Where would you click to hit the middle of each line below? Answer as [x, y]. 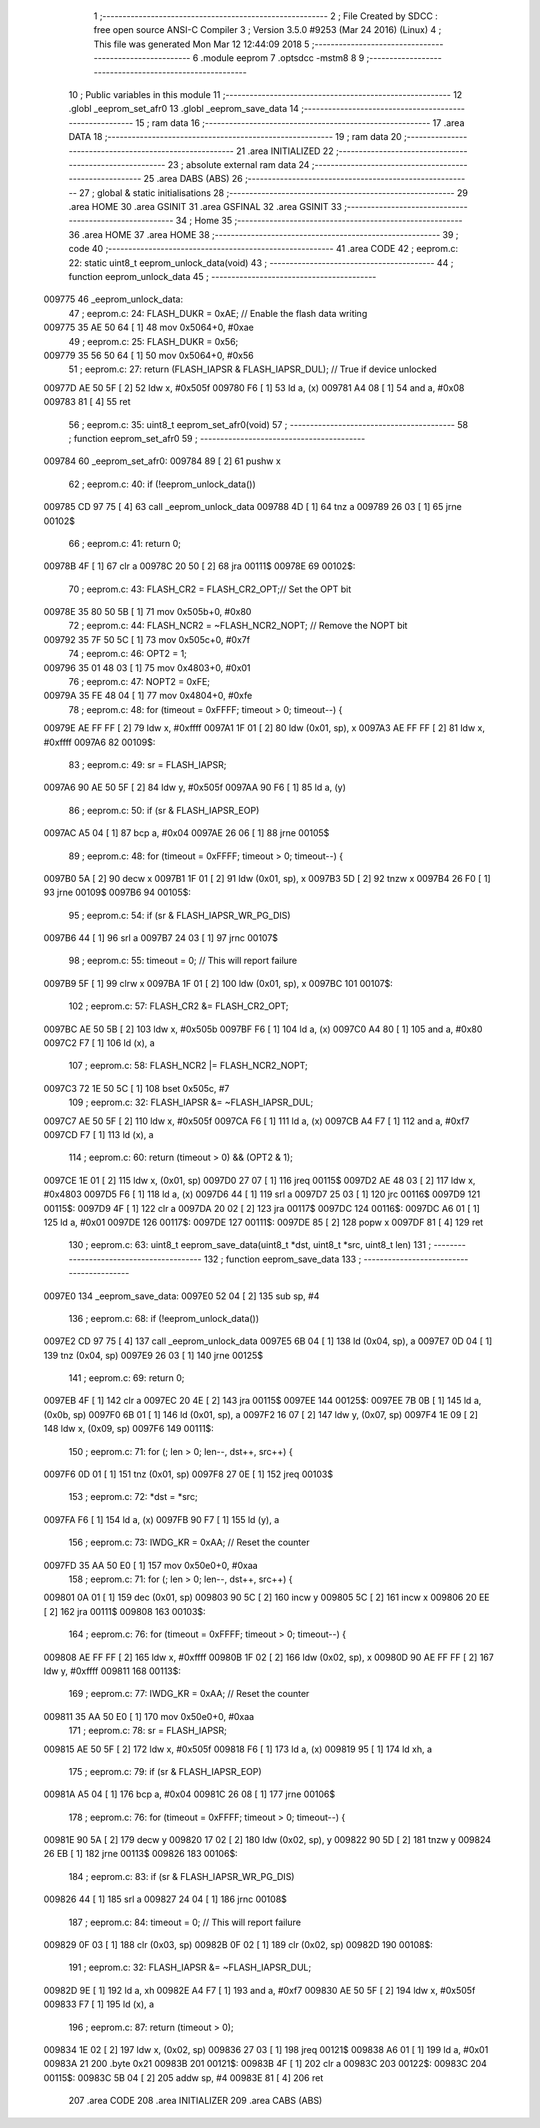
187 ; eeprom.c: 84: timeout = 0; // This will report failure [185, 1922]
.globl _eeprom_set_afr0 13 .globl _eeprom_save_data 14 [184, 109]
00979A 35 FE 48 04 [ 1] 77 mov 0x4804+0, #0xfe [148, 696]
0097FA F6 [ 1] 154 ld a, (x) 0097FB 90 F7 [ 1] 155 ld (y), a [161, 1519]
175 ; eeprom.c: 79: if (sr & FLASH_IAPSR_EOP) [165, 1771]
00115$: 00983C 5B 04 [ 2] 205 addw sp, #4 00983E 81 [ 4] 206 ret [183, 2077]
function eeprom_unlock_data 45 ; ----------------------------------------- [222, 277]
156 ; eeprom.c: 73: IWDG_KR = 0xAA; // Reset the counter [189, 1542]
